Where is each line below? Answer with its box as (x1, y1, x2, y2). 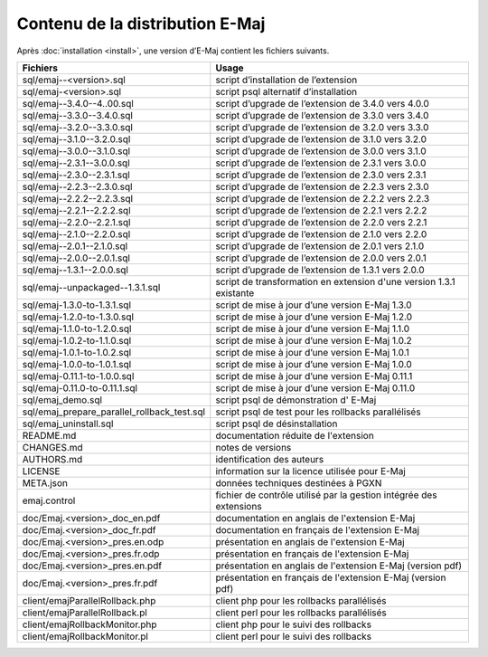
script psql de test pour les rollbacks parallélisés (215, 405, 421, 418)
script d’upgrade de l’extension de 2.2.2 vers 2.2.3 (215, 192, 430, 205)
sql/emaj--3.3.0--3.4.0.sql (22, 109, 133, 121)
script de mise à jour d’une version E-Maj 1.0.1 (215, 346, 410, 358)
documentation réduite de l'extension (215, 429, 374, 442)
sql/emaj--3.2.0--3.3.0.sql (22, 120, 133, 133)
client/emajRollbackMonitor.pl (22, 630, 149, 643)
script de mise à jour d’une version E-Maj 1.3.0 (215, 299, 412, 311)
